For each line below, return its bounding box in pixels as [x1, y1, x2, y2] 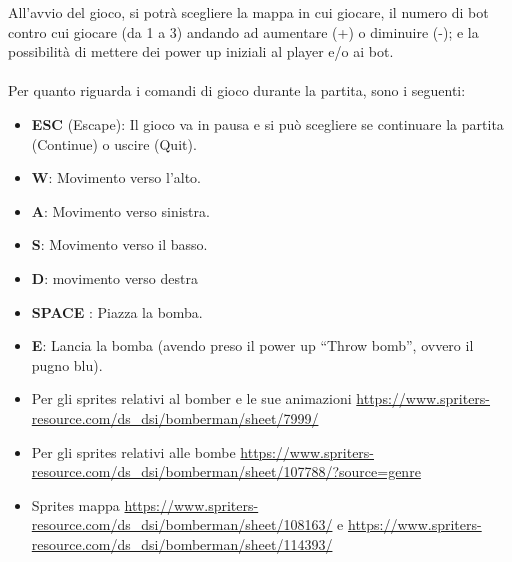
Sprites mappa [31, 494, 120, 515]
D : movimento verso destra [31, 267, 198, 288]
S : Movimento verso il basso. [31, 234, 208, 255]
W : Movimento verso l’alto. [31, 167, 202, 188]
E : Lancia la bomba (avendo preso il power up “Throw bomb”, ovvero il [31, 335, 474, 356]
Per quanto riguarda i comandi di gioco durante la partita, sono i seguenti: [8, 80, 466, 101]
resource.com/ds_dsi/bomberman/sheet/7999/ [31, 407, 319, 428]
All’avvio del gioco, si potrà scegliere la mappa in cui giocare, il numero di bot [8, 2, 489, 22]
